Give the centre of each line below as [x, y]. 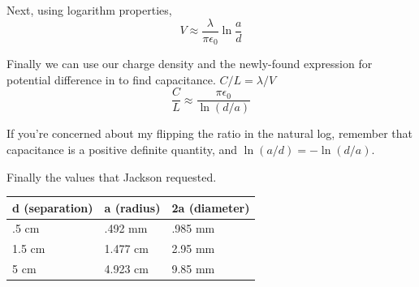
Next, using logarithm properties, [89, 10]
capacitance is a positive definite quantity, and [122, 149]
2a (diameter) [211, 207]
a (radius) [132, 207]
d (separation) [53, 207]
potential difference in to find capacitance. [111, 79]
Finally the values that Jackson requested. [112, 176]
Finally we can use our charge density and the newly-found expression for [190, 64]
